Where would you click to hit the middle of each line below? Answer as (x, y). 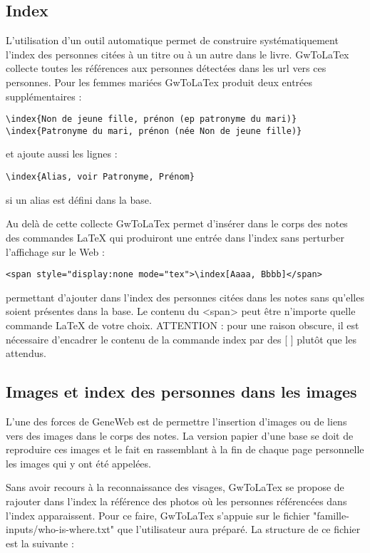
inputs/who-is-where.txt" (60, 529)
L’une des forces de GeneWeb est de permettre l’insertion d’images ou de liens (176, 421)
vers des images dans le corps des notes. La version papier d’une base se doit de (180, 435)
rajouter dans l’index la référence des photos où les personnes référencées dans (176, 501)
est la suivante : (40, 543)
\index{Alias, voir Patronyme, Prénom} (100, 177)
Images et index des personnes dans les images (181, 392)
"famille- (331, 515)
